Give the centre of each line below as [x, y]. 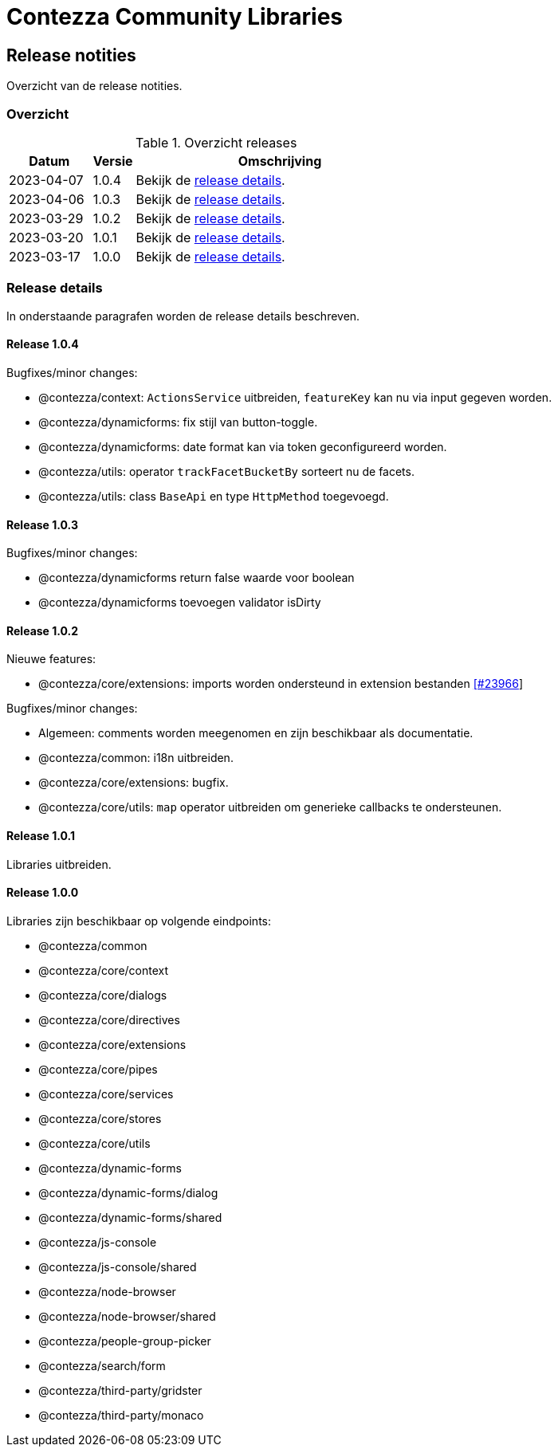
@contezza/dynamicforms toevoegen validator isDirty [180, 603]
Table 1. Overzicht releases [216, 142]
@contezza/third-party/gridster [120, 1390]
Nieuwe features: [51, 659]
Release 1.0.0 [43, 893]
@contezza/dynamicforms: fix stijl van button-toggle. [178, 422]
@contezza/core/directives [109, 1019]
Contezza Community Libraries [175, 17]
